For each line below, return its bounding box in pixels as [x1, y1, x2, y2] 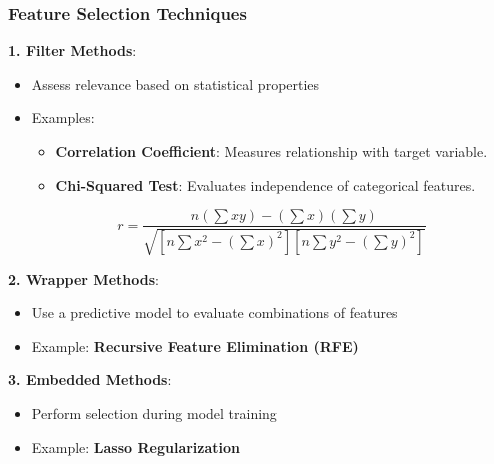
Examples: [31, 107, 95, 128]
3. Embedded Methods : [8, 369, 172, 390]
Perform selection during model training [31, 403, 277, 424]
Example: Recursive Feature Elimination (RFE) [31, 335, 359, 356]
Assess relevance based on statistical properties [31, 73, 320, 94]
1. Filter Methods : [8, 40, 137, 61]
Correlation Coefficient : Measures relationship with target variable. [55, 141, 488, 161]
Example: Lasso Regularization [31, 436, 241, 457]
